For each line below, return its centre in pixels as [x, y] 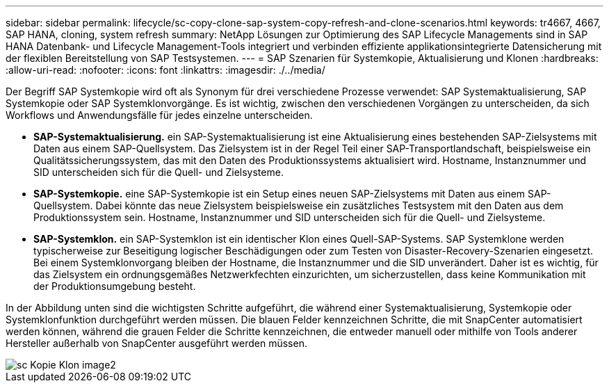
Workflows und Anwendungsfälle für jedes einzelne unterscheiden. [159, 115]
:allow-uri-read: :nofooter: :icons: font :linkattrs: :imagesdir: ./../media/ [165, 70]
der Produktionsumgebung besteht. [115, 286]
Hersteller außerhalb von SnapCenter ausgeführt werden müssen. [156, 343]
